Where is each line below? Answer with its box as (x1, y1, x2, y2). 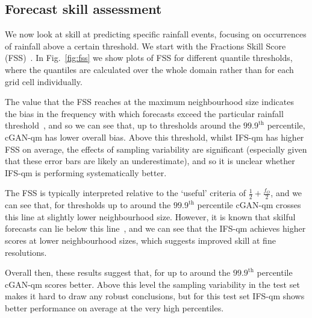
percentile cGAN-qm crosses (197, 199, 301, 211)
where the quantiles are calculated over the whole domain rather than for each (5, 63, 294, 75)
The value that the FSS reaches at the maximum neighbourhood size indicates (5, 95, 294, 108)
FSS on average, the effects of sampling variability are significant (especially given (5, 142, 307, 155)
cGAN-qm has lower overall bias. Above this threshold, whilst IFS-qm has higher (5, 130, 304, 143)
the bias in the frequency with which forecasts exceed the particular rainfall (5, 107, 284, 119)
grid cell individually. (5, 75, 83, 87)
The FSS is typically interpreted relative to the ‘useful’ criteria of (5, 186, 246, 199)
